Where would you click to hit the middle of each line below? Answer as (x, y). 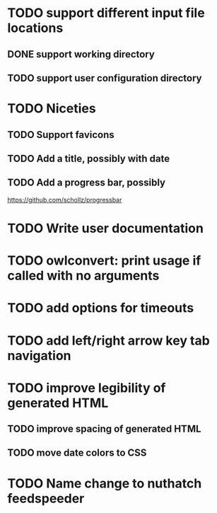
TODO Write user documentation (105, 228)
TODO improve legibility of (87, 388)
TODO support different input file (106, 13)
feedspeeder (46, 498)
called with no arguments (83, 276)
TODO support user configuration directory (105, 78)
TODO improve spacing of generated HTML (104, 429)
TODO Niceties (52, 109)
